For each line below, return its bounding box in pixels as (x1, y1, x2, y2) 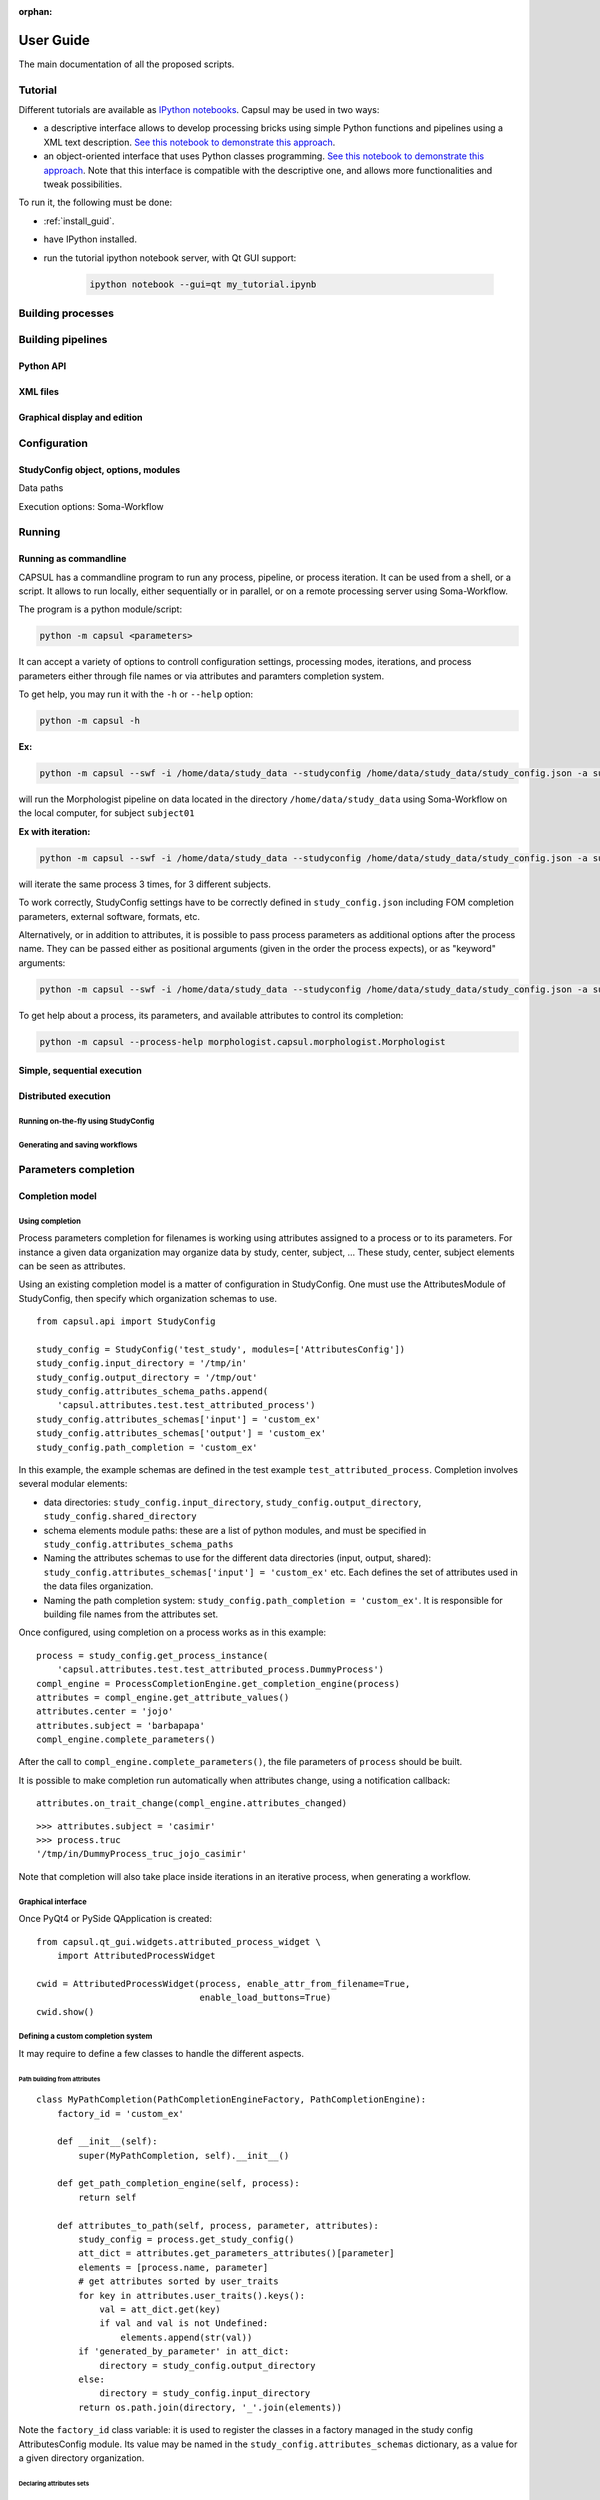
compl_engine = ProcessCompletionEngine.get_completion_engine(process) (36, 1678, 400, 1689)
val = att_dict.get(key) (99, 2304, 222, 2315)
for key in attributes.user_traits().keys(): (78, 2290, 305, 2301)
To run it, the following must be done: (18, 196, 173, 209)
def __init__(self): (56, 2136, 158, 2147)
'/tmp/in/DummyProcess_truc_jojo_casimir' (36, 1848, 248, 1860)
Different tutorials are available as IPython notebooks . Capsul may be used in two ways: (18, 104, 380, 116)
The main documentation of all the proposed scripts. (18, 58, 235, 70)
